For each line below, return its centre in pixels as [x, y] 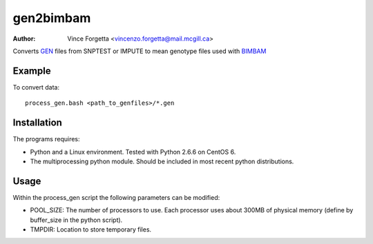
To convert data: [36, 87]
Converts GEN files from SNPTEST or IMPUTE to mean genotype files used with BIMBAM [140, 51]
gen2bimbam [52, 18]
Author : [24, 39]
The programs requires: [46, 139]
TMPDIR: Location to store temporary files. [91, 230]
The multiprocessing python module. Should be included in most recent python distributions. [162, 161]
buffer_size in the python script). [76, 220]
